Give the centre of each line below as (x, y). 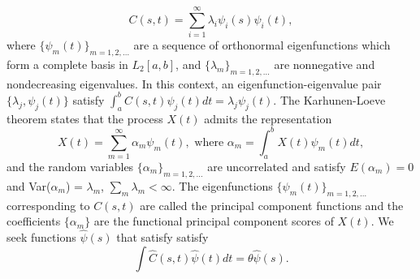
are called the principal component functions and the (272, 205)
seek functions (41, 237)
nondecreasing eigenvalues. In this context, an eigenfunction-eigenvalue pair (194, 83)
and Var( (29, 185)
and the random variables (70, 167)
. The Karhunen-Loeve (329, 99)
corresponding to (48, 205)
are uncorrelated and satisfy (277, 167)
